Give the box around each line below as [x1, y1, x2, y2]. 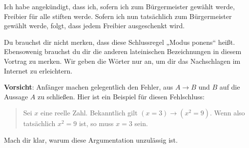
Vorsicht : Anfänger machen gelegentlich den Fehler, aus [4, 82, 173, 92]
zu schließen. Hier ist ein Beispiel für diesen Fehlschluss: [37, 91, 205, 101]
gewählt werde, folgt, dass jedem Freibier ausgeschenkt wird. [4, 20, 185, 31]
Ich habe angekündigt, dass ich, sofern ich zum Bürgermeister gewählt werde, [4, 1, 235, 11]
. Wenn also [209, 108, 245, 118]
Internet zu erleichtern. [4, 65, 73, 75]
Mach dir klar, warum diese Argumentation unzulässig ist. [4, 134, 178, 145]
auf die [219, 82, 240, 92]
